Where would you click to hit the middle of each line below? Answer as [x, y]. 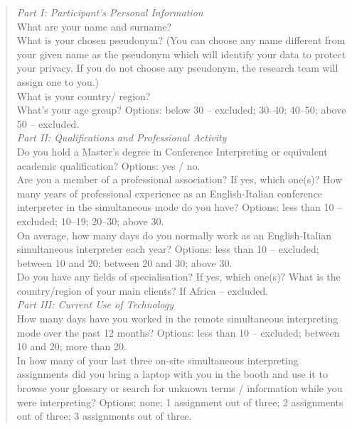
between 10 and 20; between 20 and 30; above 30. [124, 262]
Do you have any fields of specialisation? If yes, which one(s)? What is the [178, 277]
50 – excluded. [48, 123]
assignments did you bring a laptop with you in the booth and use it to [172, 374]
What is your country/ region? [84, 96]
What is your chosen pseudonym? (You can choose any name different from [181, 40]
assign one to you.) [58, 81]
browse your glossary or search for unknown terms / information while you [180, 388]
